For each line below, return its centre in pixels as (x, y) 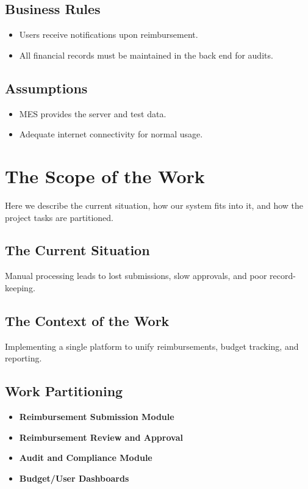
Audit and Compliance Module (86, 458)
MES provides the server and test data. (93, 113)
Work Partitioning (64, 391)
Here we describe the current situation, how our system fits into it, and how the (154, 205)
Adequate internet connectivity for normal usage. (111, 134)
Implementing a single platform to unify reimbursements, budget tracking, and (152, 346)
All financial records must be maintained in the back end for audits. (146, 55)
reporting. (23, 358)
